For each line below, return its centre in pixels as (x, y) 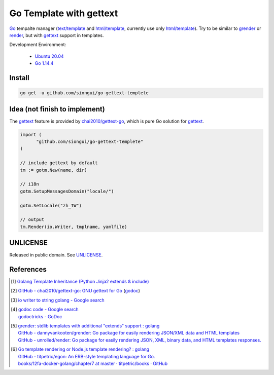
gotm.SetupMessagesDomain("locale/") (67, 191)
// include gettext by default (59, 163)
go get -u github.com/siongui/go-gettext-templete (84, 93)
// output (32, 220)
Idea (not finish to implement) (57, 109)
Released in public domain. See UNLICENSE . (56, 255)
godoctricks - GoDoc (40, 316)
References (28, 269)
